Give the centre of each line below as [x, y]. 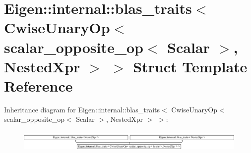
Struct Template [190, 66]
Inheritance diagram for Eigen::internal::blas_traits [82, 109]
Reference [38, 85]
